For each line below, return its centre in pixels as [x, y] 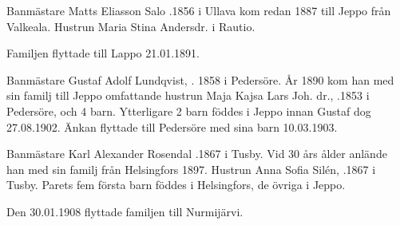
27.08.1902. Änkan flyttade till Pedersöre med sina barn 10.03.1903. [172, 126]
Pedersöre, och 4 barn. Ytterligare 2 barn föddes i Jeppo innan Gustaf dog [189, 111]
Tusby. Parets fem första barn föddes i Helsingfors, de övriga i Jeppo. [176, 185]
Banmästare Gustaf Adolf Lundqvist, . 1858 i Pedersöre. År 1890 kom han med [200, 79]
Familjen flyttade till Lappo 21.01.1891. [103, 53]
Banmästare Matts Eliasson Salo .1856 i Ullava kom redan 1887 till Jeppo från [199, 10]
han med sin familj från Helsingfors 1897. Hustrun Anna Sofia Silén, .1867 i [191, 169]
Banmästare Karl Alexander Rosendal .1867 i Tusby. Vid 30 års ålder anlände [197, 154]
